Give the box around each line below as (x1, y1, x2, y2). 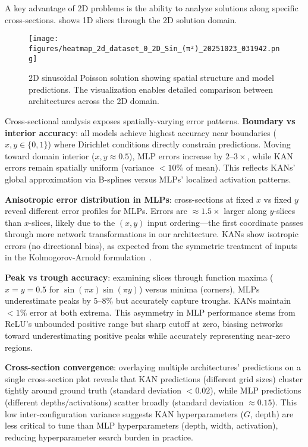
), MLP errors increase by (129, 149, 223, 162)
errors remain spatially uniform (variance (5, 161, 155, 174)
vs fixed (263, 193, 292, 205)
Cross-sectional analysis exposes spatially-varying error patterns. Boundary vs (5, 114, 296, 127)
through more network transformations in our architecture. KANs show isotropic (5, 228, 298, 240)
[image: (29, 34, 59, 43)
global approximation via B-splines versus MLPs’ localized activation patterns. (5, 172, 291, 185)
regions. (5, 341, 33, 353)
